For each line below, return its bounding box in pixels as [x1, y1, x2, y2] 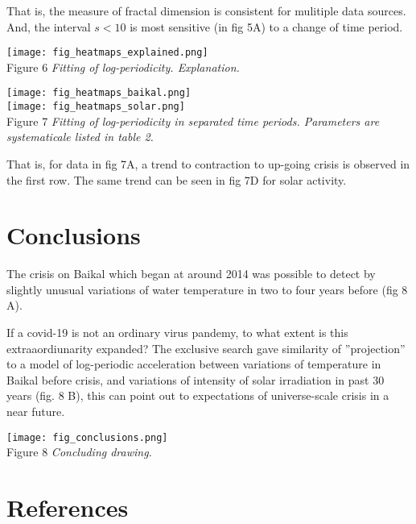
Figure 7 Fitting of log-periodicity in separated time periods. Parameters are [6, 112, 380, 129]
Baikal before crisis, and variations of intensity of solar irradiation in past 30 [6, 371, 385, 388]
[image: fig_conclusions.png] [6, 431, 168, 443]
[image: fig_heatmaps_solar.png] [6, 101, 185, 113]
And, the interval [6, 18, 91, 35]
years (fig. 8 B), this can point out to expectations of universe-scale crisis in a [6, 387, 389, 404]
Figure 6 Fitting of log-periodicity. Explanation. [6, 58, 240, 75]
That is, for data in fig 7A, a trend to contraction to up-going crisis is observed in [6, 155, 410, 172]
